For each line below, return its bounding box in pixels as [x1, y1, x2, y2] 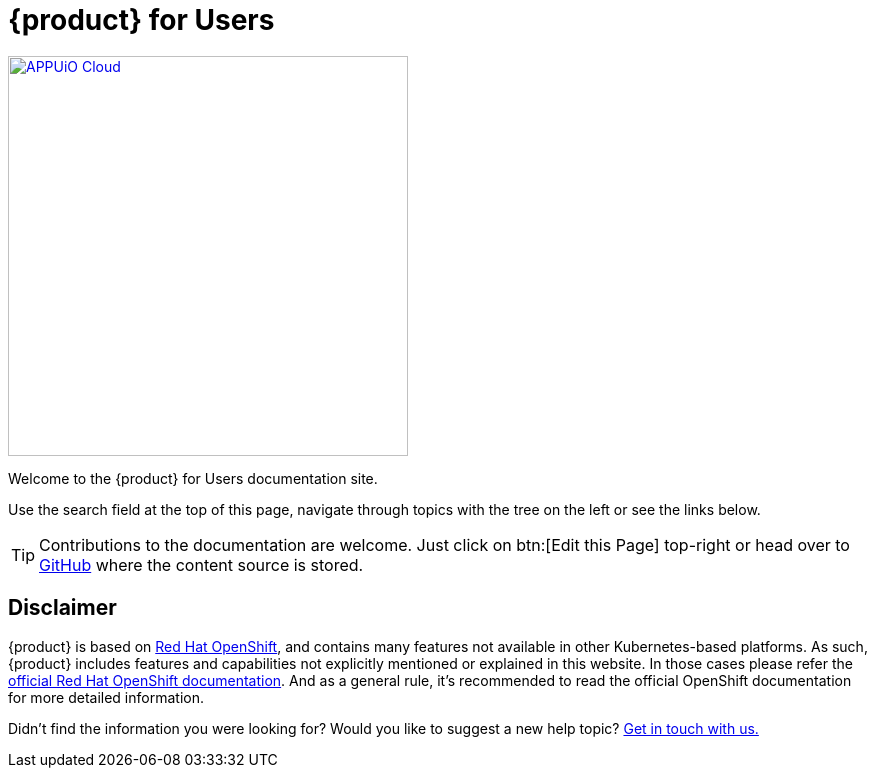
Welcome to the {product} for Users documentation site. [8, 469, 378, 487]
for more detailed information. [8, 688, 204, 706]
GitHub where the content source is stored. [39, 554, 364, 575]
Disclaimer [8, 595, 117, 621]
